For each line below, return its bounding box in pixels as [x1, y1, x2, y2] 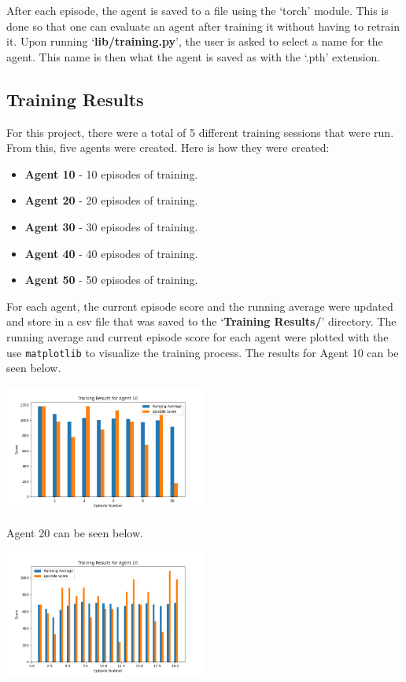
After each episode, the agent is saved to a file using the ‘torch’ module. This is [6, 2, 389, 18]
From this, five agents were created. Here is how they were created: [6, 139, 330, 156]
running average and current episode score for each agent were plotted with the [6, 328, 389, 345]
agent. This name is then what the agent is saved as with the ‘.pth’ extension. [6, 48, 381, 65]
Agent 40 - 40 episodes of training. [24, 245, 198, 261]
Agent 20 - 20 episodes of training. [24, 192, 198, 208]
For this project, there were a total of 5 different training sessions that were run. [6, 123, 394, 140]
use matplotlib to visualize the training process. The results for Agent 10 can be [6, 344, 399, 360]
